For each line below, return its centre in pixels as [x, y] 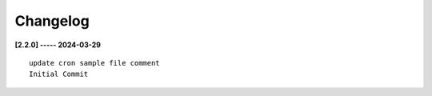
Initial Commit [59, 74]
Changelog [52, 21]
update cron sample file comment [94, 63]
